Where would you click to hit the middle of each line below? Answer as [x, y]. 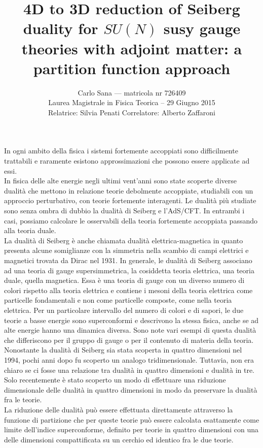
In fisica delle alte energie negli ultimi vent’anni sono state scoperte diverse [120, 181]
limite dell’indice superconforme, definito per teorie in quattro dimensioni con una [131, 429]
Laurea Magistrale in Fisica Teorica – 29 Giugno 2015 [132, 102]
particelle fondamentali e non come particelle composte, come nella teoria [118, 300]
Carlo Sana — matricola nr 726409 [132, 92]
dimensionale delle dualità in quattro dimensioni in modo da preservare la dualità [131, 389]
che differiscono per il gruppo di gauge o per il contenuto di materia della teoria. [129, 340]
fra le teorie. [23, 399]
